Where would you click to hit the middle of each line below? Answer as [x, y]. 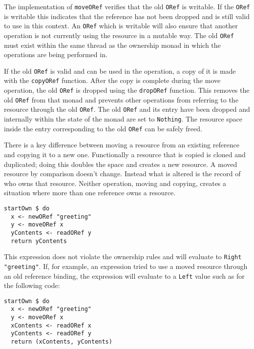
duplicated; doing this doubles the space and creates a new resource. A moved [121, 164]
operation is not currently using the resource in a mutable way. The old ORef [119, 35]
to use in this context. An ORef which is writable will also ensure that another [121, 26]
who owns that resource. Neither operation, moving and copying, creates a [115, 183]
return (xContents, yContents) [62, 342]
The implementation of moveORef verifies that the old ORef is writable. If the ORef [127, 6]
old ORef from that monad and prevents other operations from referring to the [121, 99]
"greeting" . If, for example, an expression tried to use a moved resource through [126, 266]
